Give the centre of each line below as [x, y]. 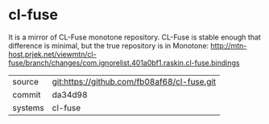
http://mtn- [229, 45]
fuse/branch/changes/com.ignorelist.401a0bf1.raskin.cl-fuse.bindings [124, 63]
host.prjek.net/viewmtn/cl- [52, 54]
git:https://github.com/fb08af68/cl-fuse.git [134, 81]
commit [27, 94]
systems [28, 108]
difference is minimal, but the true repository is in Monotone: [109, 45]
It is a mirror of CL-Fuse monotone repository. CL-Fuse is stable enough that [135, 37]
